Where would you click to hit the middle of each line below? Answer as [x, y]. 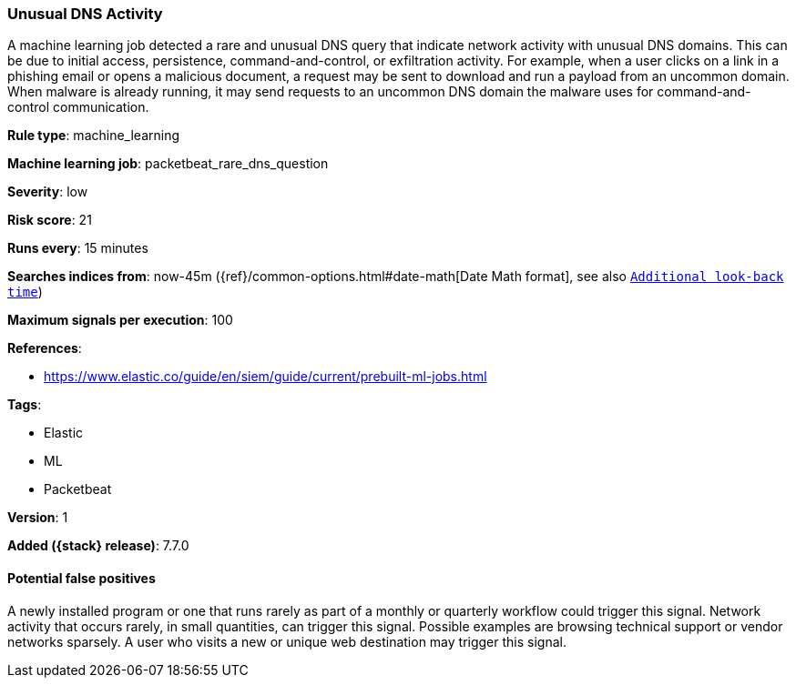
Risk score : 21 [50, 220]
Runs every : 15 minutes [78, 248]
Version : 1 [38, 518]
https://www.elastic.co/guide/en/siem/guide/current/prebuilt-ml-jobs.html [265, 377]
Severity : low [48, 192]
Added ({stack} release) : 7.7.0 [98, 546]
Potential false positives [82, 578]
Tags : [25, 405]
